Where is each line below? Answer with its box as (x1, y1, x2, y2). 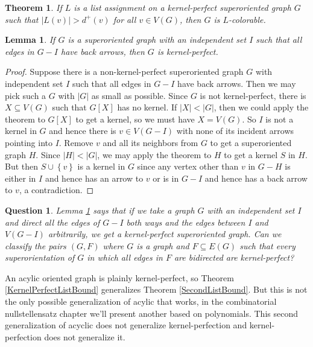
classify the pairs (5, 239, 66, 252)
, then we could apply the (213, 101, 309, 113)
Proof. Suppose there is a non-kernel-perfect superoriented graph (5, 65, 244, 78)
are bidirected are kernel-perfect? (174, 251, 294, 264)
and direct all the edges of (5, 215, 100, 228)
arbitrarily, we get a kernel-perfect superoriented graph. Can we (48, 228, 282, 240)
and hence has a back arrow (204, 171, 308, 184)
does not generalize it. (44, 330, 125, 343)
